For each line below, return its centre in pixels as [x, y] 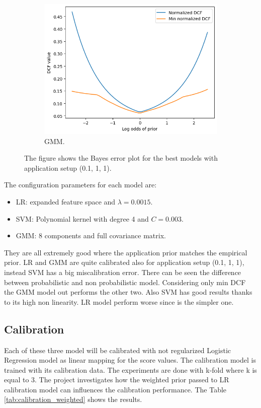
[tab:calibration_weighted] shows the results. [73, 399]
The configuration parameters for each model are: [80, 185]
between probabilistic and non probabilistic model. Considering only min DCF [125, 282]
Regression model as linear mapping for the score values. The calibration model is [130, 360]
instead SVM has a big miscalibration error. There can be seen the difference [123, 272]
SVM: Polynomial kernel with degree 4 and [82, 218]
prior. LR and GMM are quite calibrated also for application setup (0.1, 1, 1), [124, 262]
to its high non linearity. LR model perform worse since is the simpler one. [119, 301]
